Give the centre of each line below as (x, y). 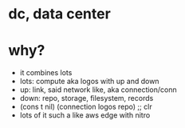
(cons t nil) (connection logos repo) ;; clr (86, 107)
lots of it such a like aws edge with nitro (85, 115)
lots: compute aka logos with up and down (89, 82)
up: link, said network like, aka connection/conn (98, 90)
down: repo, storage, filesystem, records (87, 98)
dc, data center (60, 14)
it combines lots (46, 73)
